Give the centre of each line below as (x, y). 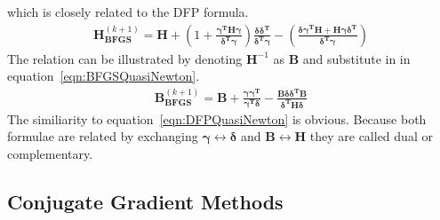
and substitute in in (356, 58)
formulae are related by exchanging (103, 136)
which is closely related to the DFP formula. (128, 12)
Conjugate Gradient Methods (145, 201)
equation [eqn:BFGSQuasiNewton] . (104, 76)
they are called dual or (371, 136)
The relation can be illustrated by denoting (125, 58)
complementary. (50, 153)
